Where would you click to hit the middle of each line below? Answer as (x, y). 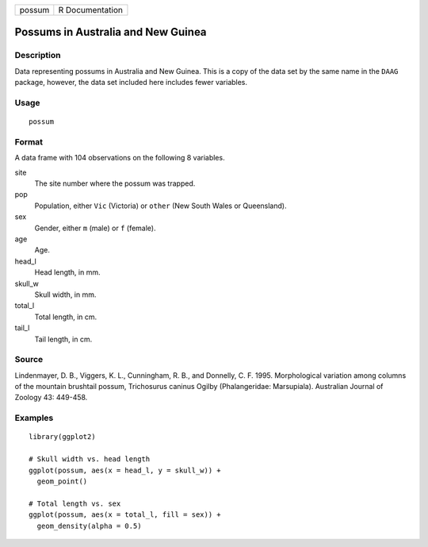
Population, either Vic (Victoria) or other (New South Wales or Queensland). (160, 206)
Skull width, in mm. (65, 295)
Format (29, 141)
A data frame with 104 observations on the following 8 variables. (120, 158)
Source (29, 360)
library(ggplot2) (62, 437)
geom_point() (62, 481)
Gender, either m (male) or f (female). (95, 228)
